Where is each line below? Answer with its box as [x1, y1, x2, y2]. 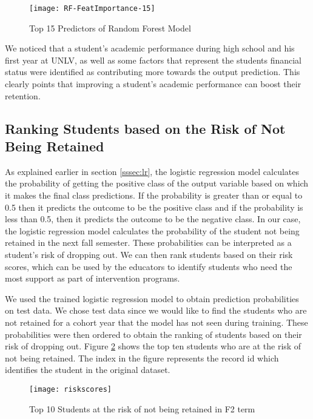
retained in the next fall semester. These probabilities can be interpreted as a [5, 236, 292, 249]
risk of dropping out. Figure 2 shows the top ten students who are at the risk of [5, 340, 301, 352]
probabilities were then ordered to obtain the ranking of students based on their [5, 328, 302, 340]
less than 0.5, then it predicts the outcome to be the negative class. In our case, [5, 213, 301, 225]
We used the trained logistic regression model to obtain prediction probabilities [5, 292, 299, 305]
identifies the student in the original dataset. [5, 363, 170, 376]
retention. [5, 89, 41, 102]
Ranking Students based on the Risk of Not [5, 119, 286, 137]
